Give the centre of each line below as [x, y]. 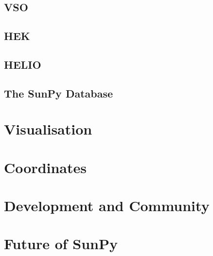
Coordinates [45, 167]
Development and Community [107, 206]
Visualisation [48, 129]
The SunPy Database [59, 93]
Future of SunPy [61, 244]
